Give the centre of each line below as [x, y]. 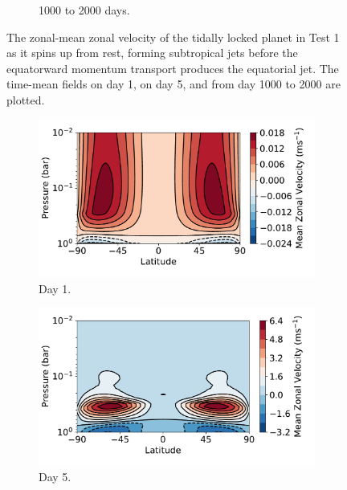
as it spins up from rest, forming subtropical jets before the [152, 53]
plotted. [26, 99]
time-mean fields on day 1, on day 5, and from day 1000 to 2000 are [173, 84]
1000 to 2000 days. [84, 10]
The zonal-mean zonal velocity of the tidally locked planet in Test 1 [173, 37]
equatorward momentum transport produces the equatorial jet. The [173, 68]
